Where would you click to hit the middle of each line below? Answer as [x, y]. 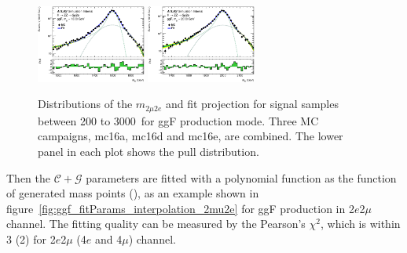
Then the [28, 177]
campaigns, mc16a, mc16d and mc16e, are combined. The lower [191, 136]
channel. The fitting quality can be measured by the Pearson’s [156, 224]
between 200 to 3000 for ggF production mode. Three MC [178, 120]
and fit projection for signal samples [252, 104]
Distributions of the [85, 104]
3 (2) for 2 [31, 239]
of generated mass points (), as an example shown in [133, 193]
